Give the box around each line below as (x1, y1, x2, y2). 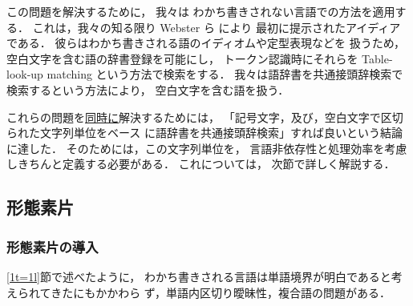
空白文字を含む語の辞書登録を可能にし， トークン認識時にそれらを (6, 50, 358, 66)
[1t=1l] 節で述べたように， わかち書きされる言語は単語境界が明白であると (6, 268, 391, 284)
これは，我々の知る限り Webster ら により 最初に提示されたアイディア (32, 18, 401, 35)
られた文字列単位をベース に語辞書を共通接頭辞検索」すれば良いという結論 (6, 124, 403, 141)
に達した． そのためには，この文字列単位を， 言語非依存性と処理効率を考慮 (6, 139, 407, 156)
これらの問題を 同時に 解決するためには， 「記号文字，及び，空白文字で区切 (6, 108, 403, 125)
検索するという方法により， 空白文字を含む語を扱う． (6, 81, 290, 98)
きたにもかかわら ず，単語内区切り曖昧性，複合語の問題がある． (51, 284, 391, 300)
